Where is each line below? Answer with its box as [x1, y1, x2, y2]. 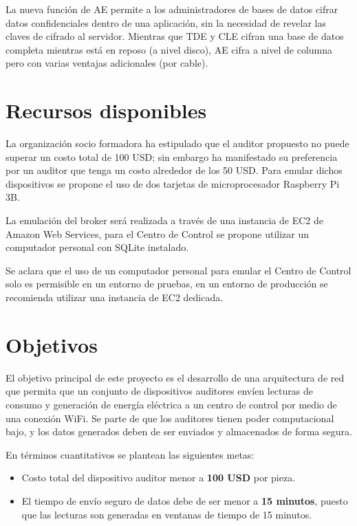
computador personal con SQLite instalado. [6, 240, 189, 254]
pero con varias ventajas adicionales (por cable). [6, 56, 208, 70]
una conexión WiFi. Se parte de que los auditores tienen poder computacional [6, 410, 334, 425]
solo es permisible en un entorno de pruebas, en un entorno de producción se [6, 276, 328, 291]
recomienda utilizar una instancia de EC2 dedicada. [6, 290, 224, 305]
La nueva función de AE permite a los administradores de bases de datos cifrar [6, 2, 338, 16]
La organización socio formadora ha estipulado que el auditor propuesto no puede [6, 136, 349, 151]
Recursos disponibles [6, 96, 207, 124]
